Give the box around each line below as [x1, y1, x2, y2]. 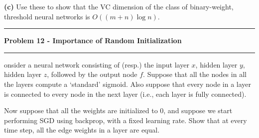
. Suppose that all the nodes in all [143, 69, 247, 79]
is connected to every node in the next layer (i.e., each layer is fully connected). [4, 88, 247, 99]
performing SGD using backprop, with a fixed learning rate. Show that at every [4, 115, 247, 125]
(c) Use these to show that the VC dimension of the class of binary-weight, [4, 1, 234, 11]
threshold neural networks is [4, 11, 90, 21]
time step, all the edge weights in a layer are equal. [4, 125, 160, 135]
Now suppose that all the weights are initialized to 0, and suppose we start [4, 105, 233, 116]
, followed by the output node [47, 69, 137, 79]
